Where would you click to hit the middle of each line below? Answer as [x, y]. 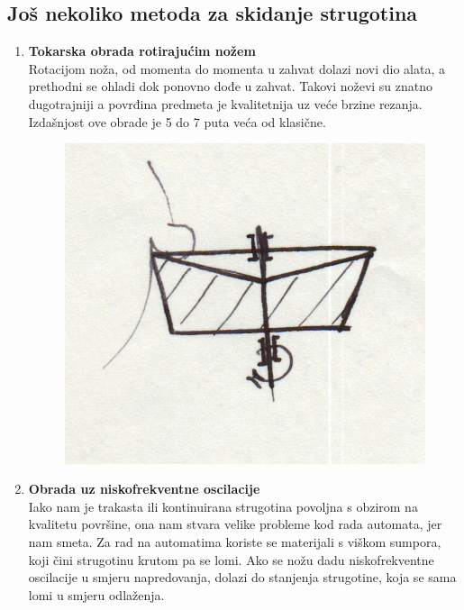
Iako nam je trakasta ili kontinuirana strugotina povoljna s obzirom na [223, 506]
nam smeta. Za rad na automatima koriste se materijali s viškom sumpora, [235, 541]
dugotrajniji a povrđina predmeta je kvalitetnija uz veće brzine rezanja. [225, 103]
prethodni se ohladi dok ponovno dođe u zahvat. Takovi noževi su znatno [231, 86]
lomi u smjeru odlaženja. [96, 594]
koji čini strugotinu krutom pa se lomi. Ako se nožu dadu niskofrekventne [231, 559]
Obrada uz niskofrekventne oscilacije [144, 489]
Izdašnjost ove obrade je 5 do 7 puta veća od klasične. [177, 121]
